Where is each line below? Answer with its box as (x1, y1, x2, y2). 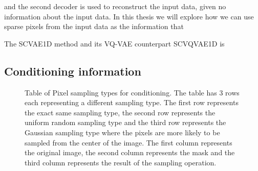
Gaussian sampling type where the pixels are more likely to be (25, 127, 220, 137)
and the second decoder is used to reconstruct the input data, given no (4, 1, 226, 11)
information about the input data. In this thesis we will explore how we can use (4, 11, 254, 21)
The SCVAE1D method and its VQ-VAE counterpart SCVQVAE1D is (4, 38, 225, 48)
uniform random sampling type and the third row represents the (25, 117, 226, 128)
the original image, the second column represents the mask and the (25, 147, 235, 158)
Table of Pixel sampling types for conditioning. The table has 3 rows (25, 87, 240, 97)
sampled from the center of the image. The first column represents (25, 137, 232, 148)
